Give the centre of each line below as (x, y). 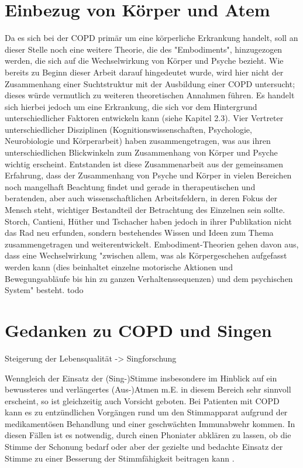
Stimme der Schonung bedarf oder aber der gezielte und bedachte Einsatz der (144, 447)
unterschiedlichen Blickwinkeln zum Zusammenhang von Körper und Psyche (141, 152)
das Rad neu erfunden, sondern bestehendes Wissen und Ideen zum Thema (139, 233)
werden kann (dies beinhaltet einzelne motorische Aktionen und (119, 267)
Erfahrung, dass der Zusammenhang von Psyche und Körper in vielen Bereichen (148, 175)
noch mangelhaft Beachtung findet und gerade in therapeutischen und (130, 186)
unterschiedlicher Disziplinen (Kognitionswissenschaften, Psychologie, (128, 129)
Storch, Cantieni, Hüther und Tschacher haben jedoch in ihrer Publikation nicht (148, 221)
